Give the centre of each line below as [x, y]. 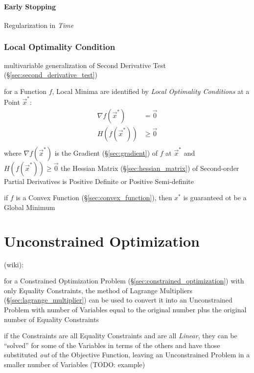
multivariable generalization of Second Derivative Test [85, 65]
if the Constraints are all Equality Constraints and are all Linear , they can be [121, 336]
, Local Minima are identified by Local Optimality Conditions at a [151, 91]
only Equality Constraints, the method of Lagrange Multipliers [98, 290]
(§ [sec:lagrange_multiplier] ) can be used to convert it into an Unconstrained [118, 300]
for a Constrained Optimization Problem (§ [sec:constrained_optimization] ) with [124, 281]
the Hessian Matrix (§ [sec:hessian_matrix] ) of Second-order [150, 168]
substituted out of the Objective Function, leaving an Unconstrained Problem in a [127, 355]
